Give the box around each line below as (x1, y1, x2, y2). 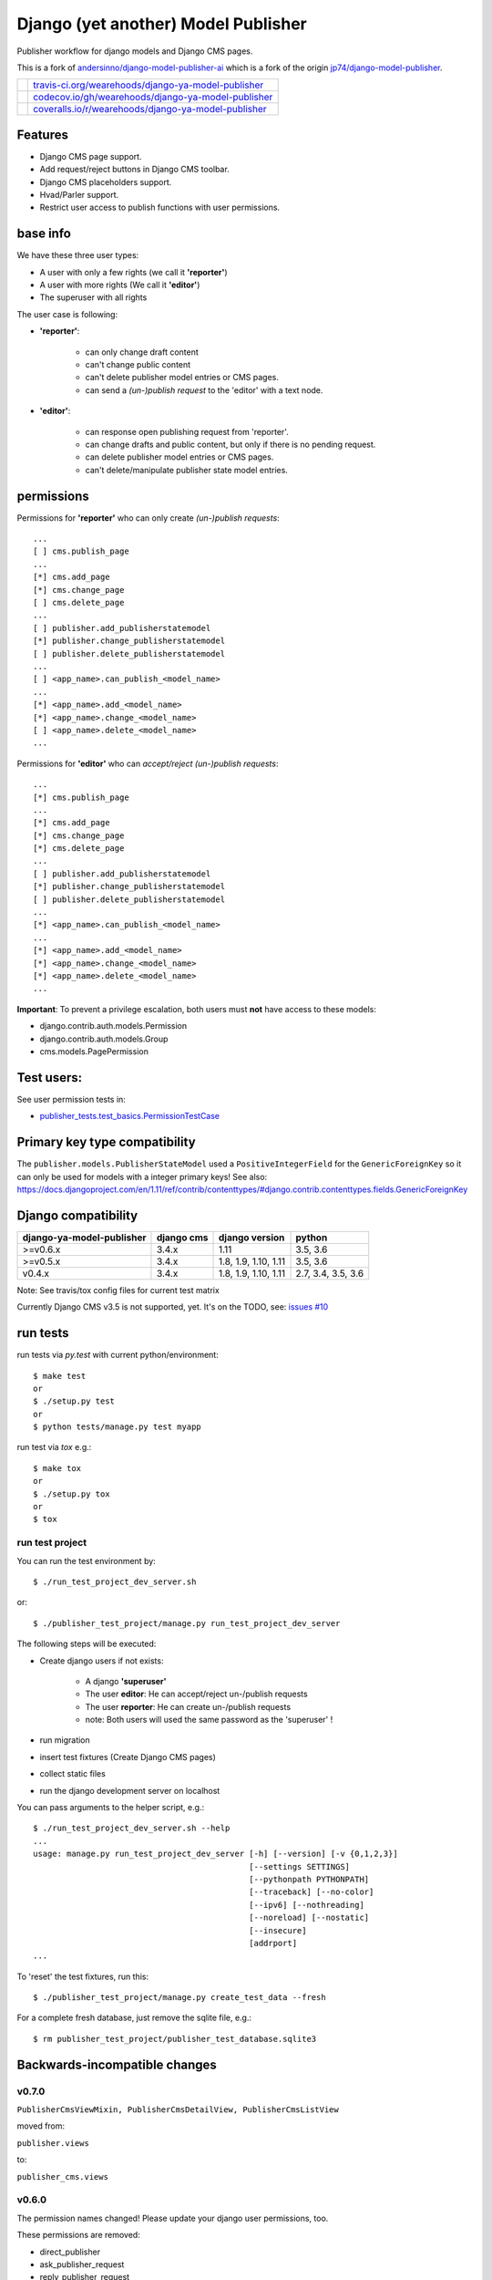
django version (218, 1231, 285, 1244)
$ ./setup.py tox (33, 1488, 110, 1499)
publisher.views (16, 2138, 90, 2148)
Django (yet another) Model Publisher (16, 14, 307, 34)
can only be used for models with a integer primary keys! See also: (16, 1171, 268, 1182)
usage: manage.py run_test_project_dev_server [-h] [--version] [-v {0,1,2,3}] (33, 1849, 398, 1860)
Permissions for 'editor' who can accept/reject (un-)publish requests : (16, 758, 279, 769)
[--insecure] (249, 1925, 307, 1935)
